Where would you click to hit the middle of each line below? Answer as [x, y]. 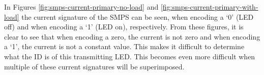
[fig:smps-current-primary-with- [209, 7]
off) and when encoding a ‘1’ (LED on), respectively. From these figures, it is [124, 27]
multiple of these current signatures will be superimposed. [94, 66]
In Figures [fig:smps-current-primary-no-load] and [81, 7]
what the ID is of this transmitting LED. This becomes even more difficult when [130, 56]
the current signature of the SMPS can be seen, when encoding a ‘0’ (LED [138, 16]
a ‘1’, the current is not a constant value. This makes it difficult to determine [124, 46]
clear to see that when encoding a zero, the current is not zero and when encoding [132, 36]
